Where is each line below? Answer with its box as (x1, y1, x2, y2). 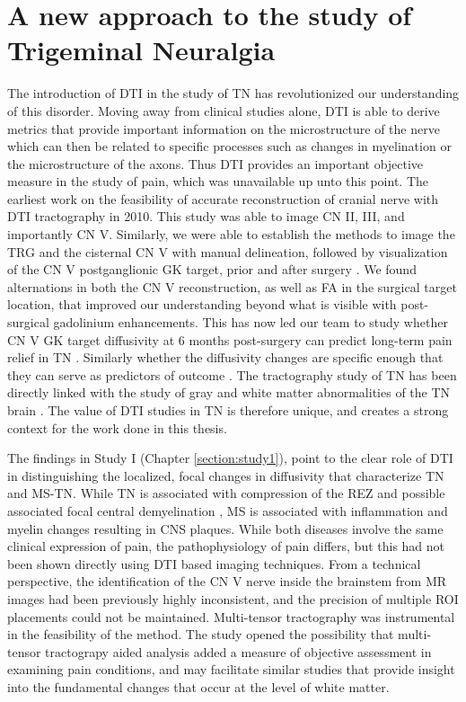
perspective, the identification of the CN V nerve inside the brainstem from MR (7, 572, 447, 591)
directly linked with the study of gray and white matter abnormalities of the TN (7, 383, 451, 402)
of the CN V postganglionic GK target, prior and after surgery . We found (7, 260, 417, 279)
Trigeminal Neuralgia (7, 31, 276, 68)
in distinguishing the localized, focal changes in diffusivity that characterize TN (7, 466, 444, 484)
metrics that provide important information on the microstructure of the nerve (7, 119, 440, 138)
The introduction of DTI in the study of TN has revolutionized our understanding (7, 84, 460, 102)
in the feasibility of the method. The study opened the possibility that (7, 625, 394, 644)
